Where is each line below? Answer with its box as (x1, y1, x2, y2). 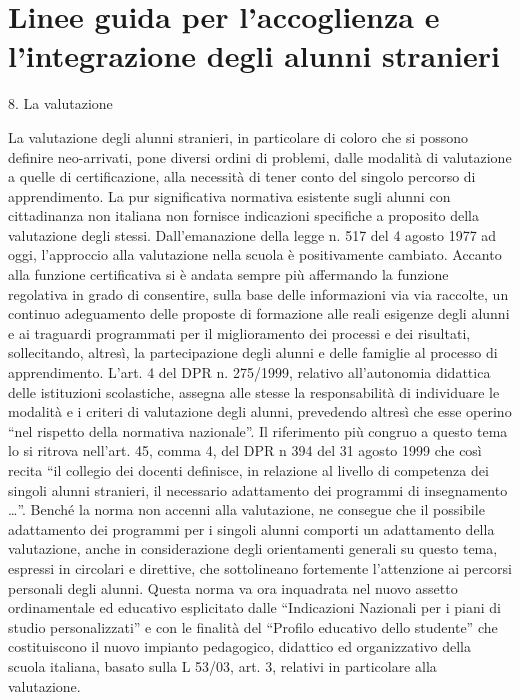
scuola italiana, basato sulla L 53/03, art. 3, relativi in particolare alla (8, 655, 437, 676)
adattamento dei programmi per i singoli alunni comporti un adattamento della (8, 518, 495, 539)
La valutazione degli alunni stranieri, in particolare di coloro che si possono (8, 126, 468, 147)
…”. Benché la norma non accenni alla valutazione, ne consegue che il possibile (8, 499, 485, 520)
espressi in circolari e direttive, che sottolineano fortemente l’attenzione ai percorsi (8, 557, 512, 578)
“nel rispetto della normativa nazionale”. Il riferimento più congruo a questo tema (8, 420, 508, 441)
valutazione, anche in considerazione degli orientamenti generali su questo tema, (8, 538, 498, 559)
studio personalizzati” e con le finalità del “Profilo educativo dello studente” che (8, 616, 498, 637)
